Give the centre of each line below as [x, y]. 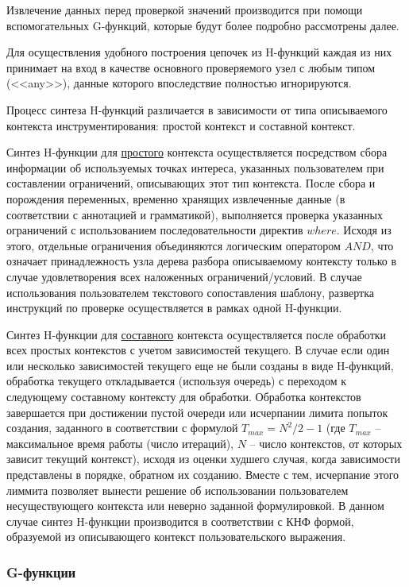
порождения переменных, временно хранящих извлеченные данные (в [176, 198]
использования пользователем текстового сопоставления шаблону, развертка [191, 292]
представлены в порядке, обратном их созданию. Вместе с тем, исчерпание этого [203, 475]
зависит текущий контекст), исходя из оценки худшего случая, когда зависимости [203, 459]
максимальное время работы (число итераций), [120, 443]
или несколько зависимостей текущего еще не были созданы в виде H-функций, [200, 365]
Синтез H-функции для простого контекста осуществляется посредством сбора [197, 152]
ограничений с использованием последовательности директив [155, 230]
